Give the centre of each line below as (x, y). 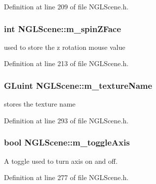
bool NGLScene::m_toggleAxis (67, 142)
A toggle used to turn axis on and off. (61, 161)
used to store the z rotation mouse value (65, 47)
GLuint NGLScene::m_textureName (78, 85)
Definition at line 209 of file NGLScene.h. (66, 6)
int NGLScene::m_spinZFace (62, 28)
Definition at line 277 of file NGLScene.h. (66, 177)
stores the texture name (40, 104)
